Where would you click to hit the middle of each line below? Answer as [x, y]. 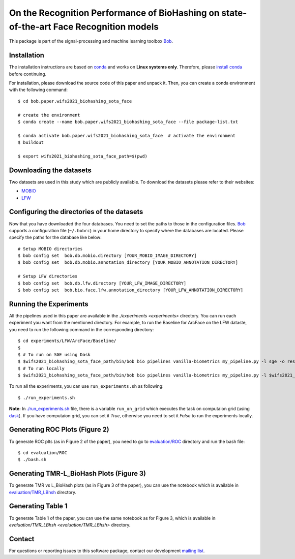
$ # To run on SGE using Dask [54, 355]
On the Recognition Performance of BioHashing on [114, 13]
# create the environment [49, 115]
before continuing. [28, 74]
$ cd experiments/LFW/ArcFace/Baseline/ [67, 341]
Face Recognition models [106, 27]
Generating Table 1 [38, 506]
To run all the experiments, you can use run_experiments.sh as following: [86, 386]
